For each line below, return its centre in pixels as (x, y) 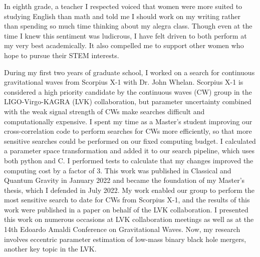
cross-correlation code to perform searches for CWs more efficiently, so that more (128, 131)
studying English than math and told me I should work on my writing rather (122, 16)
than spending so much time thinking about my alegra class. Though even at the (128, 26)
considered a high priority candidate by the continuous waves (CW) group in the (128, 91)
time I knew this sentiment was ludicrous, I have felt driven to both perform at (125, 35)
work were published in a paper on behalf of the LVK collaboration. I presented (126, 209)
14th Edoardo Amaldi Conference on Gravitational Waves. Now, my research (122, 229)
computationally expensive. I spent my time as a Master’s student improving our (128, 121)
